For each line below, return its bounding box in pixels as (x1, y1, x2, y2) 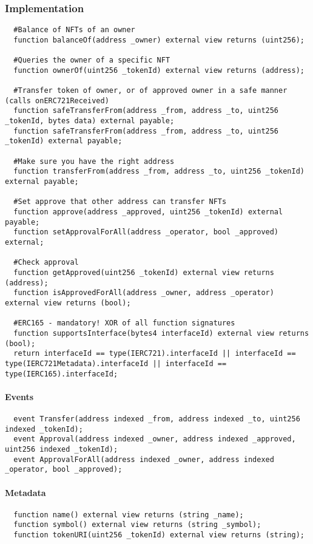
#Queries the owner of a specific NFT (13, 56, 170, 65)
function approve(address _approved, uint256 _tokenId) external (13, 208, 283, 217)
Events (5, 390, 34, 403)
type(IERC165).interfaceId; (5, 369, 118, 378)
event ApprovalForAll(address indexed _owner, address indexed (13, 455, 274, 464)
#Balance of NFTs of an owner (13, 25, 135, 35)
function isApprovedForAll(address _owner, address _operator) (13, 288, 274, 297)
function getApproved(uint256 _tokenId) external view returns (13, 268, 274, 277)
